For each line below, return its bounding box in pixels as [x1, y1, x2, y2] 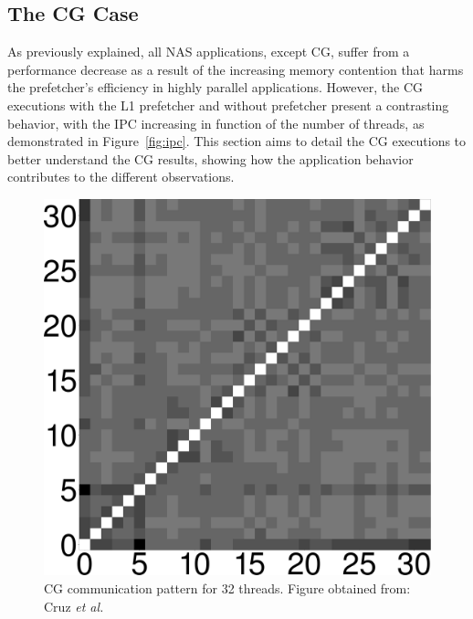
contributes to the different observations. [7, 167, 235, 186]
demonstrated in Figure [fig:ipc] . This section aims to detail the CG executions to [7, 131, 467, 151]
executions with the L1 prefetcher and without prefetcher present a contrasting [7, 95, 449, 114]
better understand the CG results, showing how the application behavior [7, 149, 414, 168]
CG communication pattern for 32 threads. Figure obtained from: [44, 578, 411, 597]
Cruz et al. [44, 596, 104, 615]
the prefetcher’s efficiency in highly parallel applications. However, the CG [7, 78, 424, 97]
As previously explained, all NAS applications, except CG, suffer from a [7, 42, 410, 61]
